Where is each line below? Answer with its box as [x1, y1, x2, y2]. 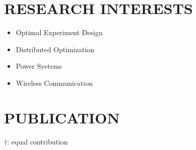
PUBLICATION [4, 107, 120, 127]
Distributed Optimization [16, 44, 94, 54]
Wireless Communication [16, 77, 93, 88]
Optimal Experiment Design [16, 27, 103, 38]
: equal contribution [7, 136, 68, 146]
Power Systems [16, 61, 62, 71]
